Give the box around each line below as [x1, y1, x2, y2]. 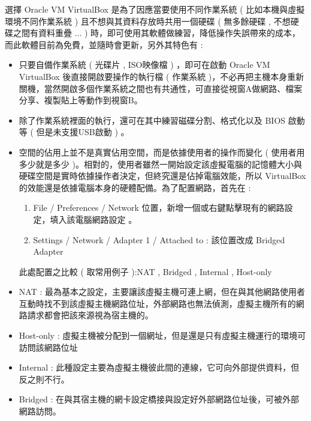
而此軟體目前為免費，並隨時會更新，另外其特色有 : [5, 38, 203, 50]
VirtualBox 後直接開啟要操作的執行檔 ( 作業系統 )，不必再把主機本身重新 [19, 70, 304, 82]
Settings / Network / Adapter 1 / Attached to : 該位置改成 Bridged [33, 233, 285, 246]
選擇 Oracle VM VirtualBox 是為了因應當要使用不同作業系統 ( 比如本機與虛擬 [5, 3, 305, 15]
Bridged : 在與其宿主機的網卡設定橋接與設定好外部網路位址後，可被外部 [19, 393, 300, 405]
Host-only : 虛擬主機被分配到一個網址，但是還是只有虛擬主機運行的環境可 [19, 329, 306, 342]
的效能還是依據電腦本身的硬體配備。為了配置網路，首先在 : [19, 181, 251, 193]
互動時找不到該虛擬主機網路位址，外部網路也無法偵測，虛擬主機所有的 [19, 297, 296, 309]
